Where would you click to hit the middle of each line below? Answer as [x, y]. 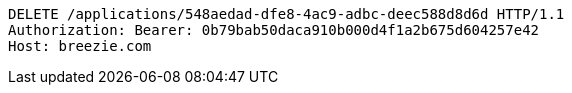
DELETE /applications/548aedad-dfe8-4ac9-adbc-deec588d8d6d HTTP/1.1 [286, 14]
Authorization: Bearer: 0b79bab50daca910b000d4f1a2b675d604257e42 [274, 30]
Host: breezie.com [80, 46]
